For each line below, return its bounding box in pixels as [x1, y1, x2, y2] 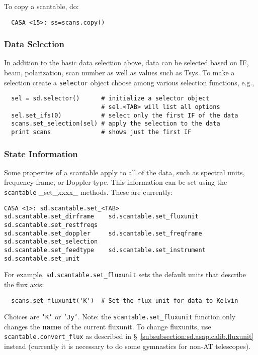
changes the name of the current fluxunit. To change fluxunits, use [4, 321, 211, 331]
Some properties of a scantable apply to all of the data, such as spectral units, [4, 167, 245, 177]
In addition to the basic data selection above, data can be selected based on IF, [4, 57, 249, 68]
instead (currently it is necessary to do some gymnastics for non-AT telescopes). [4, 341, 251, 351]
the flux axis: [4, 279, 44, 289]
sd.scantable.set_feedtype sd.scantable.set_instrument [4, 246, 206, 254]
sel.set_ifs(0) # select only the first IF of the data [11, 111, 238, 119]
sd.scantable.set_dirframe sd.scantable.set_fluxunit [4, 213, 199, 220]
